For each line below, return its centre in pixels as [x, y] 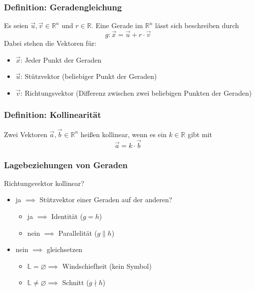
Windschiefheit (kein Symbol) [107, 266]
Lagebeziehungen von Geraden [66, 164]
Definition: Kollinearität [53, 115]
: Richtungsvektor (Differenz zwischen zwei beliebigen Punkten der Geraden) [136, 92]
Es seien [16, 25]
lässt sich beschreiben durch [197, 25]
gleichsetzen [64, 249]
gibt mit [200, 134]
